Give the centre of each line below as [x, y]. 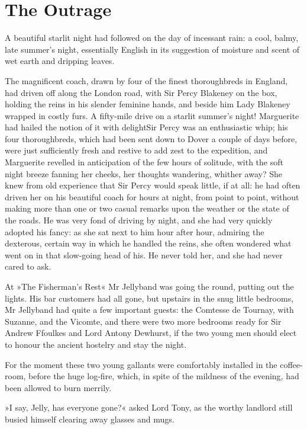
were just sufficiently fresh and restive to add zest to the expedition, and [136, 150]
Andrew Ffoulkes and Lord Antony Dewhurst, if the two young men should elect [151, 333]
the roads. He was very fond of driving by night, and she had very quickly [139, 220]
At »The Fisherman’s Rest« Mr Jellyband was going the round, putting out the [149, 286]
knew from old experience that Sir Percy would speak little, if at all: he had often [153, 185]
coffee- [291, 364]
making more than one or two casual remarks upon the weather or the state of [147, 208]
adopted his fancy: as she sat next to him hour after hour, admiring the [135, 231]
